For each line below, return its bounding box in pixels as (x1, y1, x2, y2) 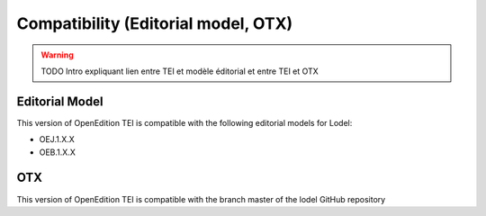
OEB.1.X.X (39, 147, 76, 157)
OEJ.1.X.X (39, 134, 76, 145)
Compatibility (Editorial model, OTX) (16, 13, 293, 33)
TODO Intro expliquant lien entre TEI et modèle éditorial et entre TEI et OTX (40, 66, 319, 76)
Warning (40, 49, 74, 60)
